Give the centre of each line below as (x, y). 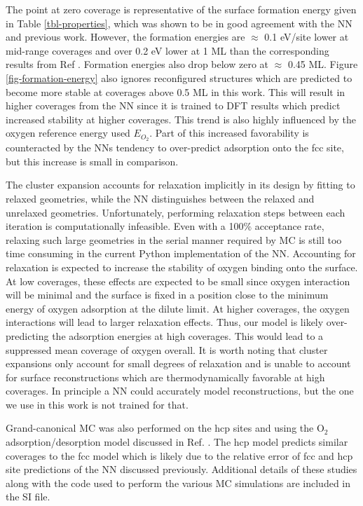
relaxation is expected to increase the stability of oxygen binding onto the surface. (182, 267)
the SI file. (28, 497)
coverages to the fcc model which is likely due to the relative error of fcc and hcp (179, 455)
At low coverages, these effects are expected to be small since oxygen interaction (178, 281)
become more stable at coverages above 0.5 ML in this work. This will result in (176, 91)
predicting (27, 335)
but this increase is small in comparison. (92, 161)
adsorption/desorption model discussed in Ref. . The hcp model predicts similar (177, 442)
